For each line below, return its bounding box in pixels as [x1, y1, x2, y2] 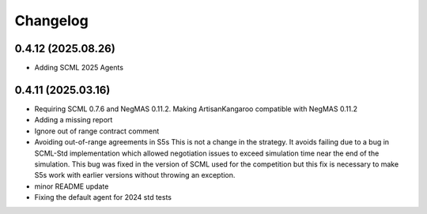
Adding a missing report [34, 115, 113, 125]
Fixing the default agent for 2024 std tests [34, 193, 172, 202]
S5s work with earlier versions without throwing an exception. [34, 171, 236, 180]
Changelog [14, 12, 89, 29]
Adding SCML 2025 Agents [34, 63, 124, 73]
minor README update [34, 182, 109, 191]
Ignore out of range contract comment [34, 126, 160, 136]
